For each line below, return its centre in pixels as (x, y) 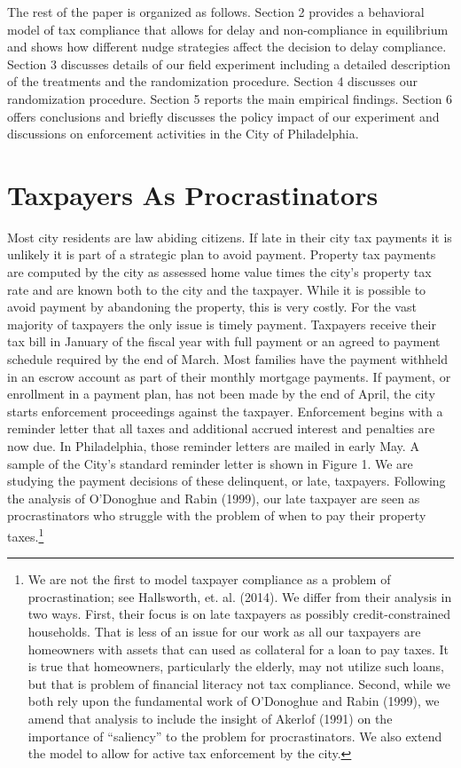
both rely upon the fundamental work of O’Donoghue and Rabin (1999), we (234, 701)
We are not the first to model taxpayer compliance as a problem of (209, 579)
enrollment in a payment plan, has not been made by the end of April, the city (221, 394)
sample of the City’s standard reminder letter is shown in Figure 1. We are (210, 463)
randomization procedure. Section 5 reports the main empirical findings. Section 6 (230, 98)
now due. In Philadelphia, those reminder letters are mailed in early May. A (213, 446)
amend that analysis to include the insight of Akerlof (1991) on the (210, 718)
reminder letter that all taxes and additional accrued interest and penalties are (221, 428)
